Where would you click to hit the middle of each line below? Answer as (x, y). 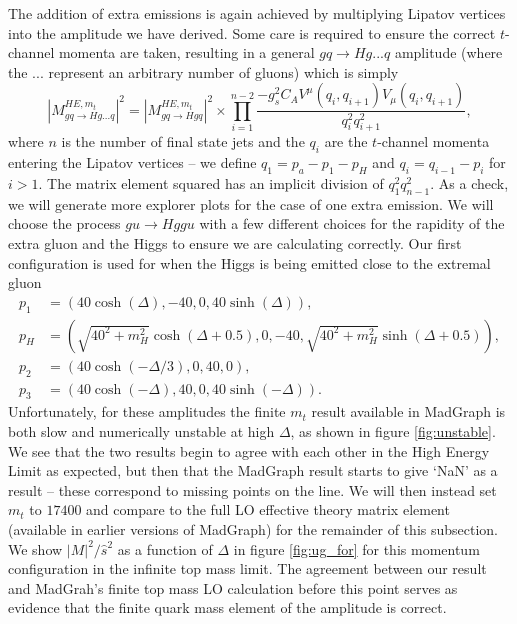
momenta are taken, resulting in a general (186, 52)
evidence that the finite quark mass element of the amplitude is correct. (227, 607)
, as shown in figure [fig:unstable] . (393, 430)
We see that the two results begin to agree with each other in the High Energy (249, 450)
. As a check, (469, 183)
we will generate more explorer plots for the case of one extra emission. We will (251, 203)
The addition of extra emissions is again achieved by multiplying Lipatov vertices (257, 13)
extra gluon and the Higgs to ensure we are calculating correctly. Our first (235, 243)
